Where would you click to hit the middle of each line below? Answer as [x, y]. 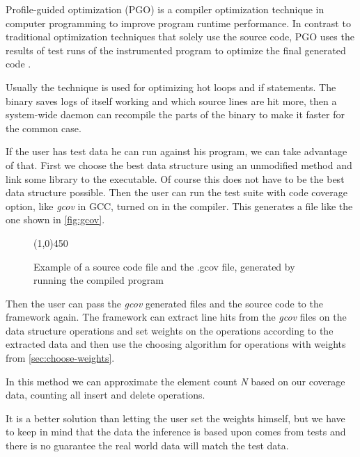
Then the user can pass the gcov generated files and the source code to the [164, 303]
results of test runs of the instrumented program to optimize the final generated [176, 50]
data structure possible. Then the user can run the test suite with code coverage [177, 192]
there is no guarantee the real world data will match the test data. [147, 446]
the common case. [44, 128]
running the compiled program [99, 280]
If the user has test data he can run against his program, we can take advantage [177, 151]
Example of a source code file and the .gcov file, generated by [164, 266]
